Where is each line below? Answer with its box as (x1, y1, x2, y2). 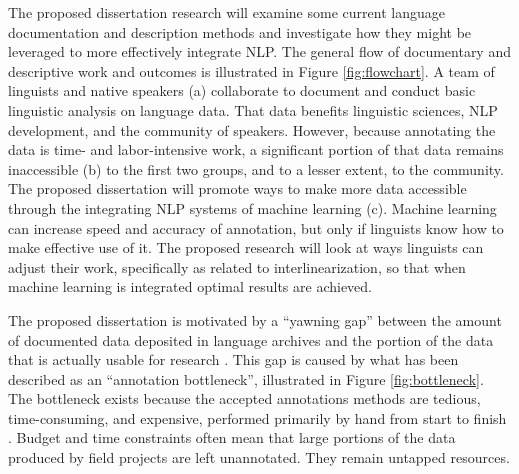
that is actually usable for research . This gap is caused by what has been (8, 349, 459, 370)
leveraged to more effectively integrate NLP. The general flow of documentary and (8, 41, 511, 62)
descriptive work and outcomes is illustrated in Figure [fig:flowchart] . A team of (8, 60, 495, 81)
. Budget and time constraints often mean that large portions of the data (8, 427, 456, 448)
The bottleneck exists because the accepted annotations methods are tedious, (8, 388, 481, 409)
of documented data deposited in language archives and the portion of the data (8, 329, 494, 350)
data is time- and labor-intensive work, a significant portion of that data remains (8, 139, 504, 160)
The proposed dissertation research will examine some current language (8, 2, 445, 22)
